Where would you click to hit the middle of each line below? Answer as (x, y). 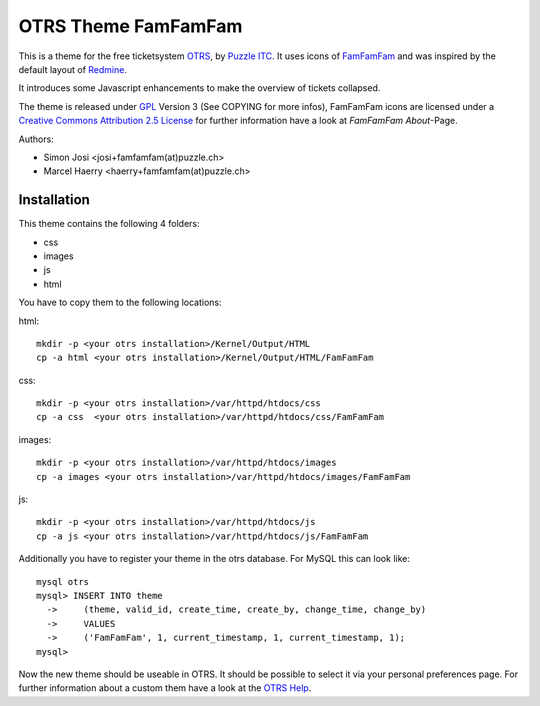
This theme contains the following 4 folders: (109, 224)
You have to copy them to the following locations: (120, 302)
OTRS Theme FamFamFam (130, 26)
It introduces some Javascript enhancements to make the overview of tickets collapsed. (199, 88)
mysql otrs (63, 581)
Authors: (36, 139)
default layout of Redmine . (72, 69)
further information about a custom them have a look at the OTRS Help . (165, 688)
